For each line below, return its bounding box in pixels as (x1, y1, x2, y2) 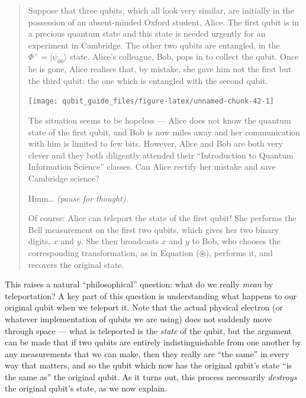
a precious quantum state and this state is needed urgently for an (28, 27, 266, 40)
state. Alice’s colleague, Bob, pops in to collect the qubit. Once (69, 50, 299, 63)
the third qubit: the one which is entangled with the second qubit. (28, 74, 268, 86)
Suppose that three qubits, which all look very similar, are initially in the (28, 4, 294, 16)
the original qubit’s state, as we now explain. (5, 382, 168, 394)
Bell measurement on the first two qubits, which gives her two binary (28, 223, 279, 235)
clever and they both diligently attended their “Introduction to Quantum (28, 148, 294, 161)
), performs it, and (205, 246, 273, 258)
